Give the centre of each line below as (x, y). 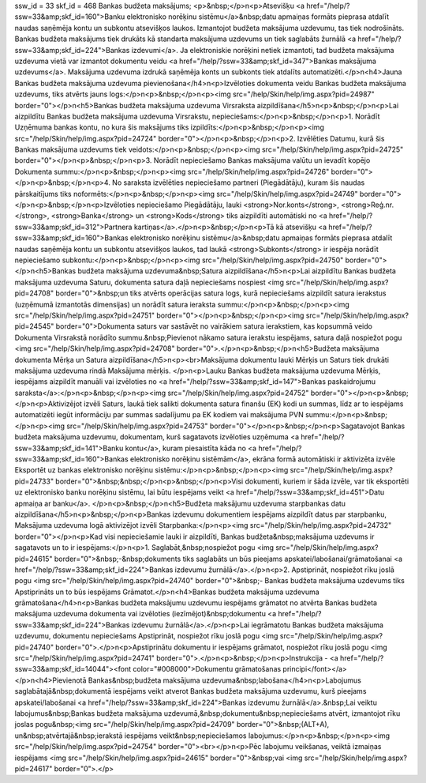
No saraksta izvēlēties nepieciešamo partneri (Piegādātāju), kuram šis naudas (238, 183)
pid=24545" (34, 326)
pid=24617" (34, 768)
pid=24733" (34, 481)
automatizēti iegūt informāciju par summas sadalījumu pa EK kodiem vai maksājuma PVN (159, 415)
